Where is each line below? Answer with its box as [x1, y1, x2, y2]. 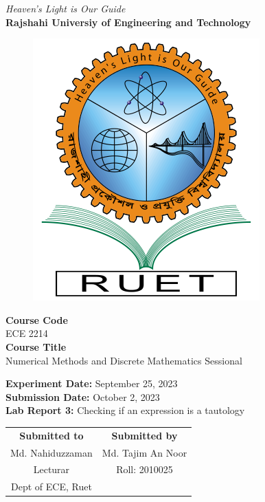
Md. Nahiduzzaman [10, 445, 93, 459]
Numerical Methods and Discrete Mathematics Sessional [5, 353, 242, 367]
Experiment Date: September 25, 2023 [5, 376, 178, 391]
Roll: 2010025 [116, 462, 173, 477]
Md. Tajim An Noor [102, 445, 187, 459]
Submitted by [111, 428, 178, 442]
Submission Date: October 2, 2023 [5, 389, 160, 404]
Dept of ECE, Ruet [10, 479, 92, 494]
